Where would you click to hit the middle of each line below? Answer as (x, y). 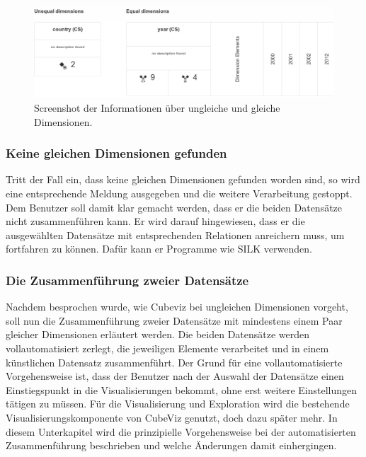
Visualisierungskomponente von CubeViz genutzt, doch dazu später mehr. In (172, 417)
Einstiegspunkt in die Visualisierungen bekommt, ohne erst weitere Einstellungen (182, 389)
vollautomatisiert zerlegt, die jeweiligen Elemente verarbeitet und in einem (167, 348)
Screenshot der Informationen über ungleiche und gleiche (157, 108)
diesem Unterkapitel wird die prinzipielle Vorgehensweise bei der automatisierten (181, 431)
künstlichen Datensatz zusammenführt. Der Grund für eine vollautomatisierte (174, 362)
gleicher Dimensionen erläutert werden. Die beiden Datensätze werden (158, 334)
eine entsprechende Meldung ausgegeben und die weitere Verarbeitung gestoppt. (179, 193)
